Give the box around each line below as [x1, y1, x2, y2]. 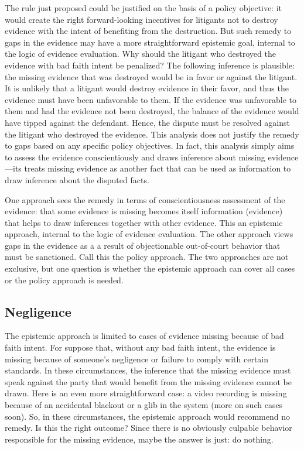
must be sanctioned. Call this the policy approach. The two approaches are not [5, 251, 289, 263]
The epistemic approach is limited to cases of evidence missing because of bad [5, 330, 284, 342]
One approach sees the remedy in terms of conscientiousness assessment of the [5, 193, 285, 205]
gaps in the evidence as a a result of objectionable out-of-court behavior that [5, 239, 281, 251]
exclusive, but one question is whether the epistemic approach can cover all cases [5, 262, 295, 275]
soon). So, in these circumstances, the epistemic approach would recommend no [5, 410, 290, 422]
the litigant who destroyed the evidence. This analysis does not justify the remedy [5, 128, 299, 140]
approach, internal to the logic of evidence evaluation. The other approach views [5, 228, 293, 240]
